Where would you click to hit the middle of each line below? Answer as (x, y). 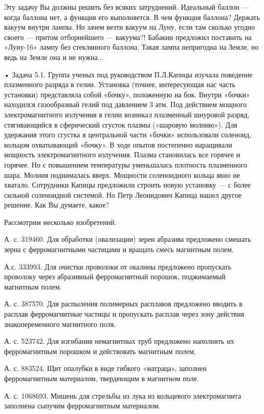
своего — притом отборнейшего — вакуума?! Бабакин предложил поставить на (128, 37)
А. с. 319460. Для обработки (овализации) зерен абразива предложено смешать (128, 239)
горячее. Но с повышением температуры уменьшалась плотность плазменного (126, 164)
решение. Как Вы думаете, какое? (57, 205)
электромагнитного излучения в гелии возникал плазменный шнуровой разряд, (127, 114)
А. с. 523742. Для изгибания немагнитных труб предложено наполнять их (119, 341)
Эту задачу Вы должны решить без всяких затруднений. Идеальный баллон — (127, 7)
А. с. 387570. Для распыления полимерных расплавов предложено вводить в (123, 304)
